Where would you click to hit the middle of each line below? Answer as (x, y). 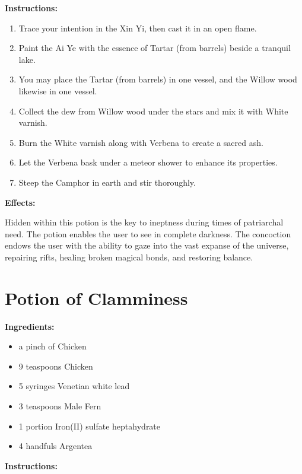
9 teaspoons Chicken (56, 366)
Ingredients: (30, 326)
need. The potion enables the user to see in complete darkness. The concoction (148, 233)
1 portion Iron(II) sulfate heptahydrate (90, 426)
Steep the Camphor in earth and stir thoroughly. (107, 182)
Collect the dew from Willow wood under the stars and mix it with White (153, 111)
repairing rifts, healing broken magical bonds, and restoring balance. (129, 257)
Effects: (20, 202)
